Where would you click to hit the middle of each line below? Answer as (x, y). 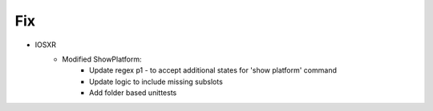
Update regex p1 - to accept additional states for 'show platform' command (213, 70)
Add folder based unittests (133, 93)
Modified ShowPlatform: (102, 59)
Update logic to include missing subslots (156, 81)
